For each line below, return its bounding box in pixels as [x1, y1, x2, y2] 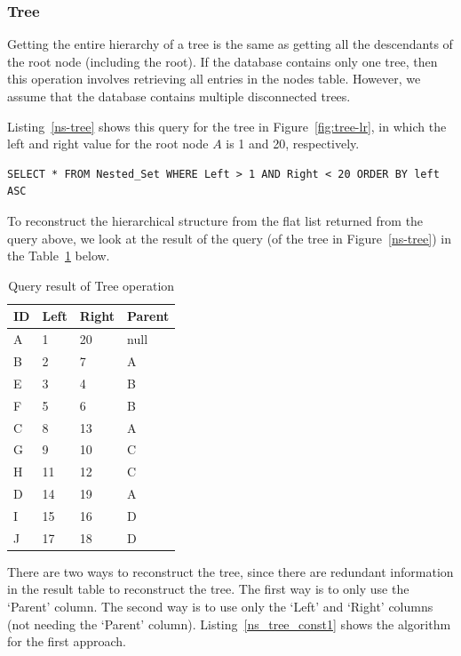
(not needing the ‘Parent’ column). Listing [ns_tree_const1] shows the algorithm [7, 614, 451, 633]
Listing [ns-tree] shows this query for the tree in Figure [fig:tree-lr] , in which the [7, 116, 447, 135]
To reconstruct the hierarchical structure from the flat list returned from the [7, 211, 424, 229]
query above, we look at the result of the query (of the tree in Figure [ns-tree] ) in [7, 228, 451, 247]
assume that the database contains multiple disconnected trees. [7, 87, 351, 105]
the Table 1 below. [7, 246, 110, 265]
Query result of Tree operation [8, 276, 175, 294]
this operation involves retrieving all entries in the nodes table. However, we [7, 69, 421, 88]
